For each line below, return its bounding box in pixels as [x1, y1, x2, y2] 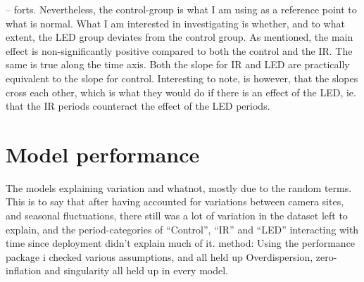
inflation [6, 263, 42, 278]
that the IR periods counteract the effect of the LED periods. [6, 98, 270, 113]
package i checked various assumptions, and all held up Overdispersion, [6, 249, 313, 264]
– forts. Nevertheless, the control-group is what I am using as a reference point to [6, 2, 357, 16]
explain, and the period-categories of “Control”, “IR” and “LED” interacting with [6, 222, 359, 236]
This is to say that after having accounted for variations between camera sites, [6, 194, 344, 209]
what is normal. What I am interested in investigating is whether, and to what [6, 15, 345, 30]
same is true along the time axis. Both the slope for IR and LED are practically [6, 57, 350, 72]
